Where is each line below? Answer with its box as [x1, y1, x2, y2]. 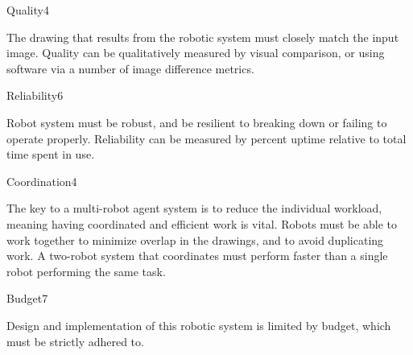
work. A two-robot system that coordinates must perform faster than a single [6, 247, 388, 264]
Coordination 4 [6, 172, 77, 189]
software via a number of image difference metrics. [6, 60, 254, 76]
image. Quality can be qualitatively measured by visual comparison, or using [6, 44, 385, 61]
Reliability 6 [6, 87, 64, 104]
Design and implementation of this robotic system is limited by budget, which [6, 316, 391, 333]
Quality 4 [6, 2, 49, 18]
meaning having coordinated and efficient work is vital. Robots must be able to [6, 215, 398, 232]
